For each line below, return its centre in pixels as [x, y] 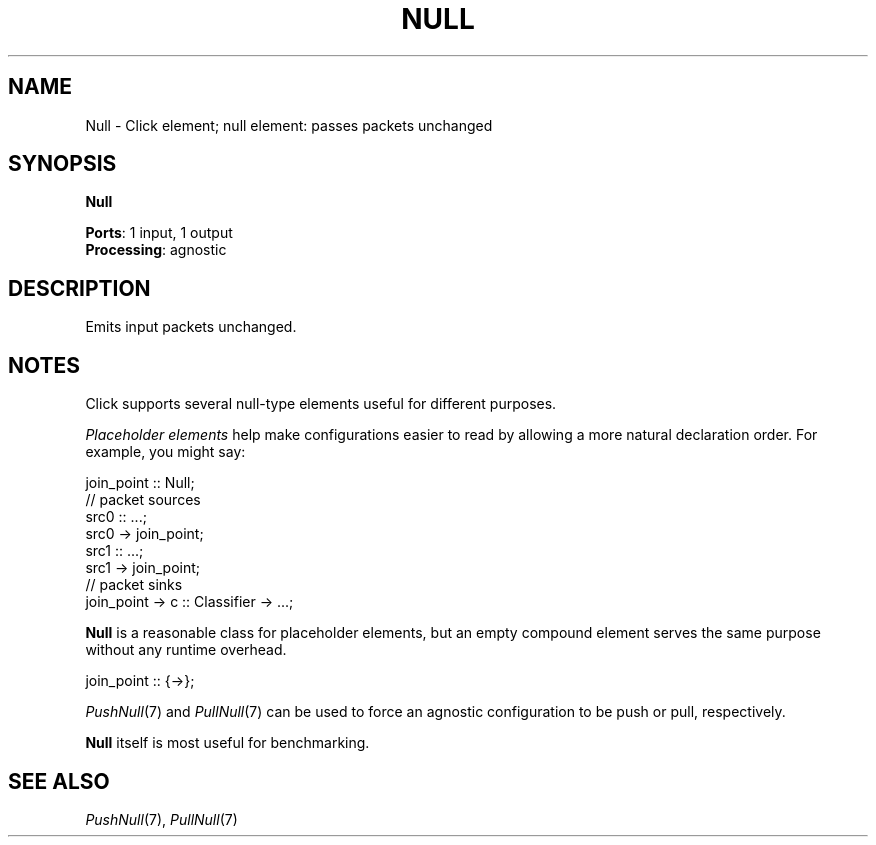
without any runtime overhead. [186, 650]
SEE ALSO [59, 781]
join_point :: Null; [140, 483]
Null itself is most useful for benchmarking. [227, 743]
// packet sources [143, 500]
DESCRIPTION [79, 288]
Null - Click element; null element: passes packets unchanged [289, 125]
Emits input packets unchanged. [191, 327]
